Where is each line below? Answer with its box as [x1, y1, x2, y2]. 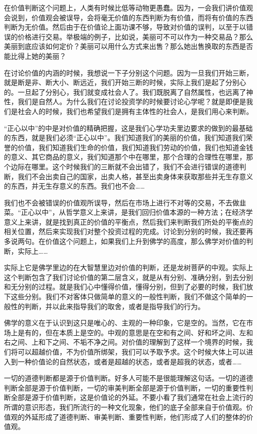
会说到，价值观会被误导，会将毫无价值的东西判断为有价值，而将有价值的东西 [4, 12, 253, 22]
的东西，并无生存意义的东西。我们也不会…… [4, 181, 145, 191]
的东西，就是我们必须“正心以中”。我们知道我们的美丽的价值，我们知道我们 [4, 132, 246, 143]
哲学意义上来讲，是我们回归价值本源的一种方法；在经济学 [66, 207, 253, 217]
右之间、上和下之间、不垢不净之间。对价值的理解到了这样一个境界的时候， [4, 337, 246, 347]
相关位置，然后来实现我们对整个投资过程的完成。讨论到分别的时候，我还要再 [4, 226, 253, 237]
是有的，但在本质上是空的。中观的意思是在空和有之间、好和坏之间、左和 [17, 327, 253, 337]
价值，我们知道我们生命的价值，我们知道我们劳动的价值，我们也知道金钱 [17, 142, 253, 152]
